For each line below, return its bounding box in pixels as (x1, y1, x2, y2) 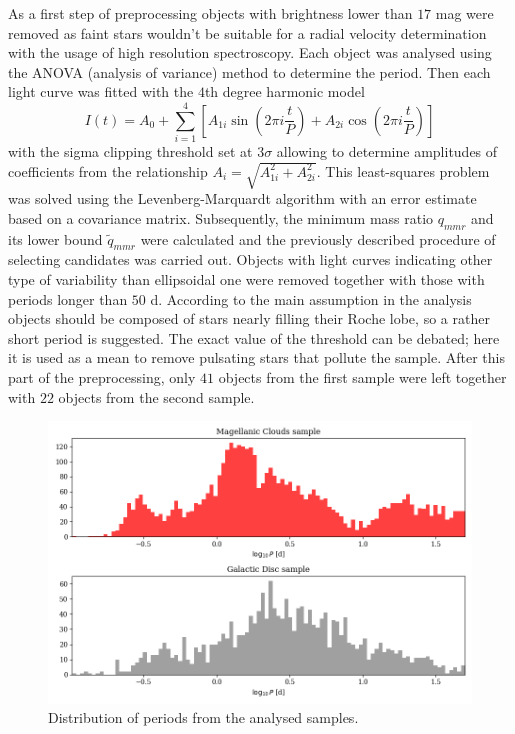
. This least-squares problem (316, 160, 490, 181)
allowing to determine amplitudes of (276, 141, 498, 162)
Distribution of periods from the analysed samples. (48, 707, 359, 728)
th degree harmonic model (204, 81, 365, 102)
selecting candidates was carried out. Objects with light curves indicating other (8, 249, 493, 270)
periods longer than (8, 288, 128, 309)
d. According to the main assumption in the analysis (150, 288, 472, 309)
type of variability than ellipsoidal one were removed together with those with (8, 269, 485, 290)
